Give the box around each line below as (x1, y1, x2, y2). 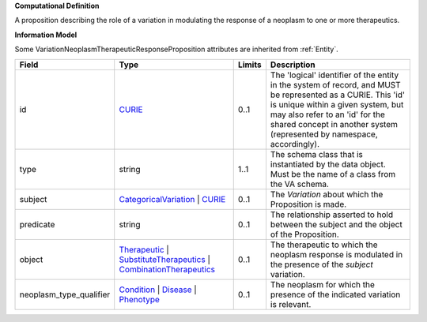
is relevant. (270, 298, 312, 309)
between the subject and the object (270, 219, 402, 230)
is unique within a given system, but (270, 99, 404, 110)
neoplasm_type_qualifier (19, 289, 111, 300)
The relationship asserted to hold (270, 209, 394, 220)
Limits (237, 59, 262, 70)
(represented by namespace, (270, 129, 379, 140)
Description (270, 59, 316, 70)
